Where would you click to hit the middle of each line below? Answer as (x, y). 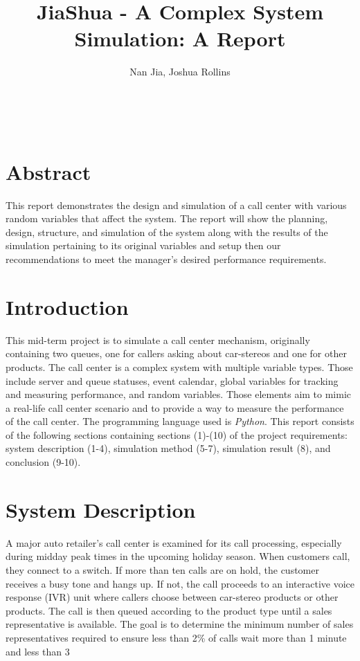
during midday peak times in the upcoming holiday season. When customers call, (178, 556)
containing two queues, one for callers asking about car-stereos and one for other (176, 353)
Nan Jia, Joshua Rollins (180, 72)
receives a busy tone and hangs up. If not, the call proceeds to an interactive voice (180, 583)
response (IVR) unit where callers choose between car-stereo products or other (172, 597)
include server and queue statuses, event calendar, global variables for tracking (172, 380)
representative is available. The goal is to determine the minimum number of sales (180, 624)
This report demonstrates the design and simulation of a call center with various (176, 205)
